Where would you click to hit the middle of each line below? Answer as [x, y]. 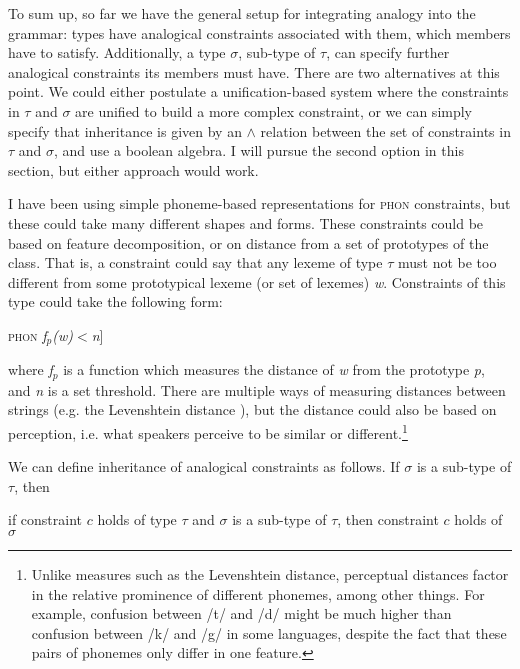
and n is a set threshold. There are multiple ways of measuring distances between [257, 389]
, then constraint [388, 519]
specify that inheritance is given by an [125, 130]
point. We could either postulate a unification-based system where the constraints [258, 91]
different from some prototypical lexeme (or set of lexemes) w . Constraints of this [257, 281]
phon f [27, 334]
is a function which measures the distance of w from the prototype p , [274, 369]
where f [30, 369]
